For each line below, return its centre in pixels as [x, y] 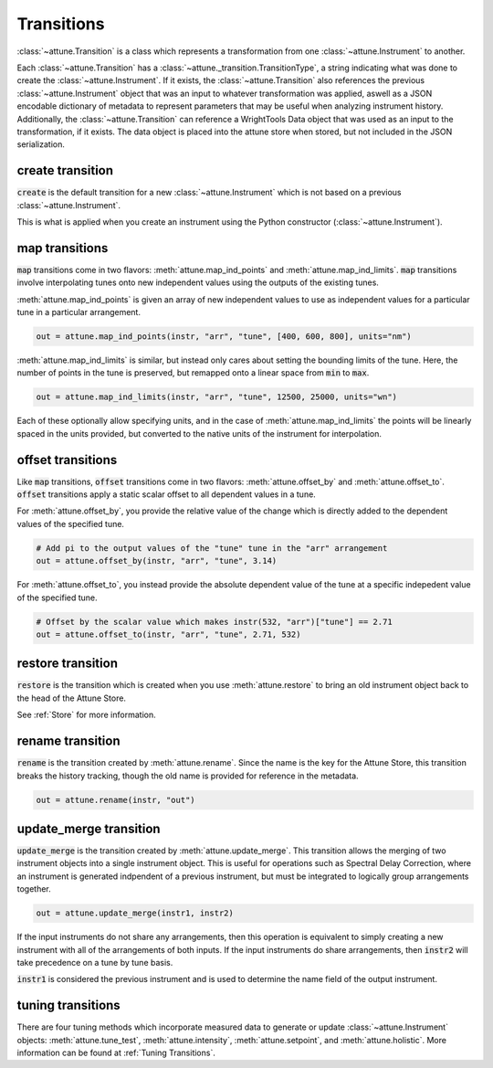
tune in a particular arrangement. [79, 312]
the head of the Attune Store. [72, 698]
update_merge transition [89, 828]
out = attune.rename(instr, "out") [115, 800]
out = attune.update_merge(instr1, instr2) [135, 913]
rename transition [68, 741]
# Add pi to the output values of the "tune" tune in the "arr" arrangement [212, 548]
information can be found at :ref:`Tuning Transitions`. [116, 1053]
